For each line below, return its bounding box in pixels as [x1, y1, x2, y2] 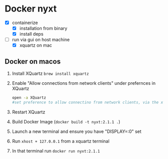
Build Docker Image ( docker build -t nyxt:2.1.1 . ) [12, 118, 121, 124]
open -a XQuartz [12, 95, 46, 100]
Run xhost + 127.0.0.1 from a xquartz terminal [12, 138, 110, 144]
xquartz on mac [19, 42, 52, 48]
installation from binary [19, 26, 67, 31]
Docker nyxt [5, 3, 57, 15]
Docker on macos [5, 57, 61, 66]
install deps [19, 31, 44, 37]
